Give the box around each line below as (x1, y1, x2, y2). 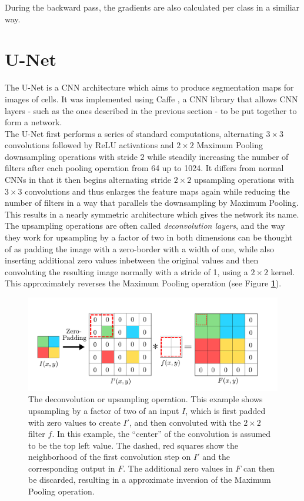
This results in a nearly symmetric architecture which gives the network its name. (5, 208, 299, 220)
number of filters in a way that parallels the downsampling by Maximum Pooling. (5, 196, 299, 209)
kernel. (270, 265, 295, 278)
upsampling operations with (193, 173, 295, 186)
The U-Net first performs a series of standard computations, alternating (5, 127, 263, 139)
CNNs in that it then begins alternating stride (5, 173, 172, 186)
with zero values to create (28, 416, 121, 428)
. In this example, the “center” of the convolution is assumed (52, 427, 271, 440)
